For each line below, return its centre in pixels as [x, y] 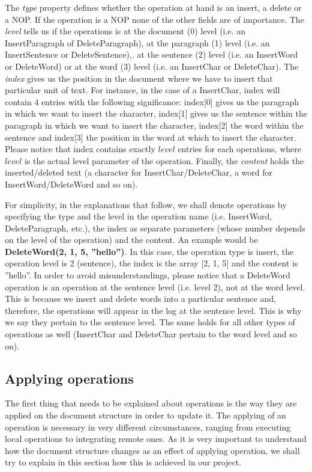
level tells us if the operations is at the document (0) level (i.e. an [125, 31]
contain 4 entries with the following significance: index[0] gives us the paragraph [152, 101]
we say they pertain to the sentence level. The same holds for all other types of [150, 322]
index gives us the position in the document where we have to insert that [139, 78]
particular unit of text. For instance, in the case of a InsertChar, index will [142, 90]
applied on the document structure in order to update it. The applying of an [145, 415]
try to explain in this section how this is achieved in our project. [123, 462]
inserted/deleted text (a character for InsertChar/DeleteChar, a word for [139, 172]
